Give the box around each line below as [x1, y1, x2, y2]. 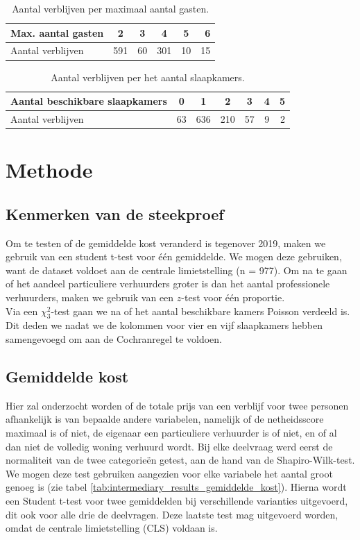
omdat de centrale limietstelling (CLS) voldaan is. [6, 521, 218, 535]
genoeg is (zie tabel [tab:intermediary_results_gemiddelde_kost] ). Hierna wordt [6, 480, 347, 494]
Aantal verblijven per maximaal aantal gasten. [12, 1, 209, 15]
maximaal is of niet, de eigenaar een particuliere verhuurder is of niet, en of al [6, 425, 337, 439]
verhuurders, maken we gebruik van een [6, 290, 174, 305]
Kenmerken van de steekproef [6, 203, 224, 224]
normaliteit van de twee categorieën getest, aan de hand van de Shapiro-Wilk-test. [6, 453, 355, 467]
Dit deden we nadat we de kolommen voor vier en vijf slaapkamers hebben [6, 318, 323, 332]
